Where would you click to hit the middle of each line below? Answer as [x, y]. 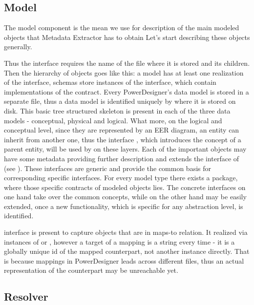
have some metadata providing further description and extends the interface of [122, 158]
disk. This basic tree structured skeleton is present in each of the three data [117, 110]
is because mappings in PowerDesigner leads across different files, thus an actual [124, 260]
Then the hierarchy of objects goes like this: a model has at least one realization [124, 72]
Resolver [26, 296]
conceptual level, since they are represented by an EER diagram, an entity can [122, 130]
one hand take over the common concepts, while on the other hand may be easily [125, 197]
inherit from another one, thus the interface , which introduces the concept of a [123, 139]
